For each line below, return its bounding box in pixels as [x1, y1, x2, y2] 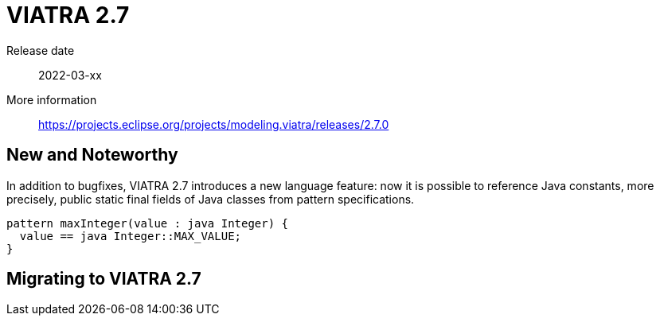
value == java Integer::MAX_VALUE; [19, 229, 242, 242]
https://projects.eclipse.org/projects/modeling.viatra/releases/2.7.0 [38, 117, 389, 131]
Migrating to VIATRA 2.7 [6, 269, 201, 289]
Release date [6, 43, 75, 57]
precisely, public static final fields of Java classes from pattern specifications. [6, 192, 415, 206]
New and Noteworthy [6, 145, 178, 165]
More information [6, 92, 97, 107]
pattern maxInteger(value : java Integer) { [6, 216, 289, 230]
